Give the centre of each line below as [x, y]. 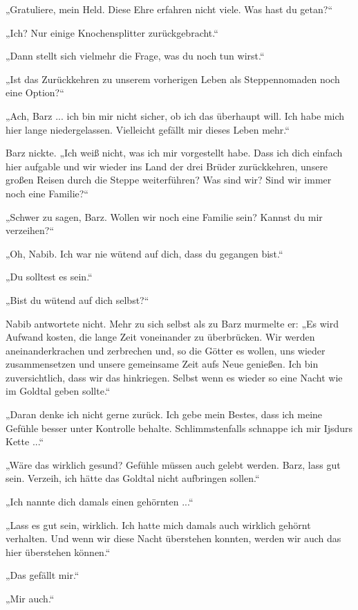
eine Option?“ [35, 92]
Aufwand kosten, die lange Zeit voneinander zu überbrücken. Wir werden [160, 337]
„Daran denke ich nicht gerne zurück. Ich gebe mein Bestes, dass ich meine [164, 414]
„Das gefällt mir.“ [43, 575]
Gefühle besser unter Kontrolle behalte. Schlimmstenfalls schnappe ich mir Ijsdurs [179, 428]
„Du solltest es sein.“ [49, 277]
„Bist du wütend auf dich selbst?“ [77, 299]
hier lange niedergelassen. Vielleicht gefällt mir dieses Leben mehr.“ [148, 129]
